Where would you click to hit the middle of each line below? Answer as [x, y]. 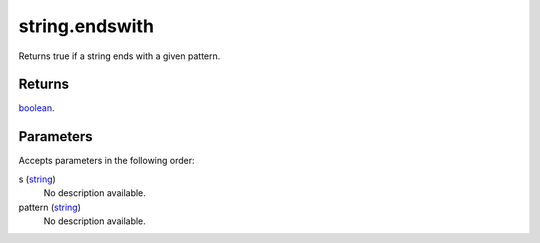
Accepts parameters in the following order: [106, 161]
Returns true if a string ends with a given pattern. [119, 56]
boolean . [36, 108]
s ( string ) [37, 179]
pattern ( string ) [50, 207]
